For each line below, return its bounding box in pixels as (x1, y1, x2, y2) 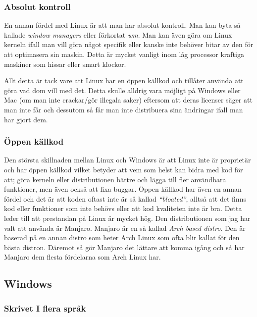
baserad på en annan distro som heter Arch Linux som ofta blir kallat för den (4, 232, 240, 243)
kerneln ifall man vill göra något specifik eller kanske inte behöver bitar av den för (4, 39, 254, 50)
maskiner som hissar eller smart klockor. (4, 58, 126, 69)
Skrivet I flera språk (4, 302, 86, 314)
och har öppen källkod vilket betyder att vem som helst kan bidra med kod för (4, 164, 243, 174)
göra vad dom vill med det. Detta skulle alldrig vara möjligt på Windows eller (4, 85, 241, 95)
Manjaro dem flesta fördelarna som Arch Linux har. (4, 252, 161, 262)
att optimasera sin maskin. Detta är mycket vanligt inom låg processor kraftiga (4, 49, 244, 59)
